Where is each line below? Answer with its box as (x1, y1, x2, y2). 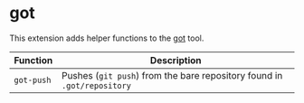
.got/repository (62, 80, 131, 90)
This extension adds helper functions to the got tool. (9, 33, 204, 43)
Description (149, 53, 202, 66)
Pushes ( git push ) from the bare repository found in (62, 69, 283, 81)
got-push (14, 75, 52, 85)
